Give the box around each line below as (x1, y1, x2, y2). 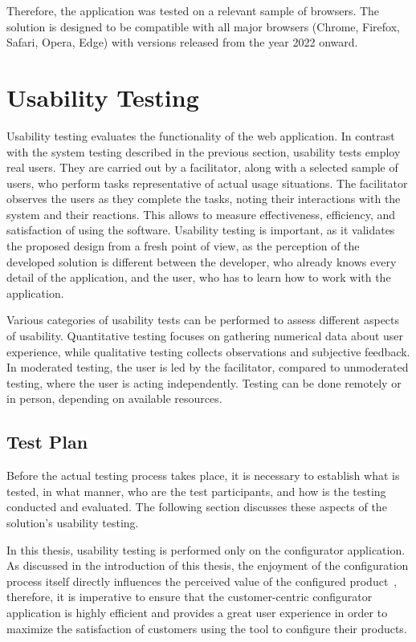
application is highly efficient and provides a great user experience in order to (6, 603, 388, 620)
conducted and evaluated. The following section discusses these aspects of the (6, 498, 387, 515)
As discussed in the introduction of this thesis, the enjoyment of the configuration (6, 557, 409, 574)
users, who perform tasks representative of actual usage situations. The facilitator (6, 174, 408, 191)
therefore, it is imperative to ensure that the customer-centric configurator (6, 588, 373, 605)
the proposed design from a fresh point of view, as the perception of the (6, 238, 360, 254)
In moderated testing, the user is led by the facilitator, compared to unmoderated (6, 359, 409, 376)
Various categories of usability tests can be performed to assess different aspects (6, 311, 400, 328)
